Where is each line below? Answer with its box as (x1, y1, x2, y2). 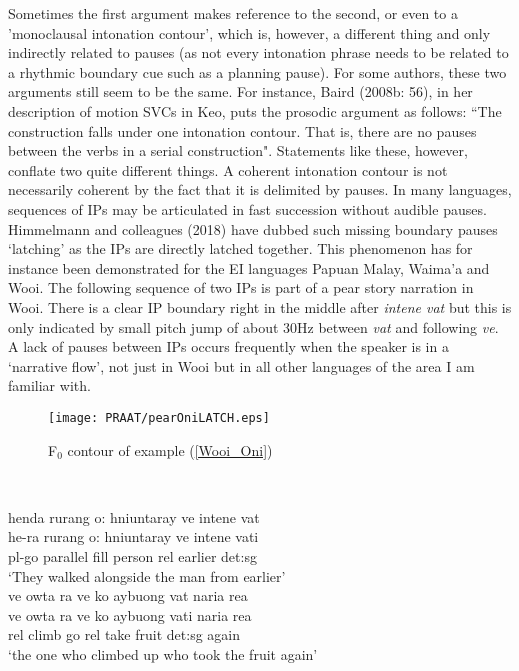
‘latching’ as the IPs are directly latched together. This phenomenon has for (8, 238, 473, 259)
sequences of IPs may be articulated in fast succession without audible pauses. (8, 198, 487, 219)
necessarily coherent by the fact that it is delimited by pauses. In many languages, (8, 179, 512, 200)
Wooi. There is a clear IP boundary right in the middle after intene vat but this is (8, 296, 512, 317)
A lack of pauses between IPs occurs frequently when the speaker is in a (8, 336, 449, 357)
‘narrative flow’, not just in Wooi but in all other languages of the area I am (8, 355, 475, 376)
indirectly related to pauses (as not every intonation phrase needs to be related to (8, 42, 509, 63)
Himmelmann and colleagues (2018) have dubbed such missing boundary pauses (8, 218, 498, 239)
